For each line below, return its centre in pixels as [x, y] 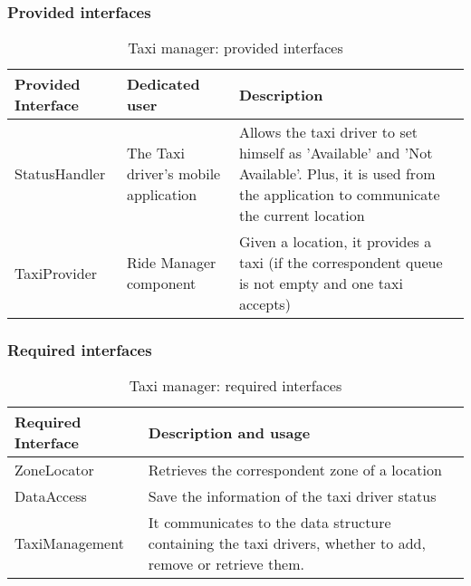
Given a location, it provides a [335, 242]
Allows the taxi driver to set [328, 132]
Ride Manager [171, 263]
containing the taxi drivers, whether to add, [287, 543]
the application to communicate [339, 195]
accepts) [264, 304]
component [161, 283]
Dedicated [163, 84]
